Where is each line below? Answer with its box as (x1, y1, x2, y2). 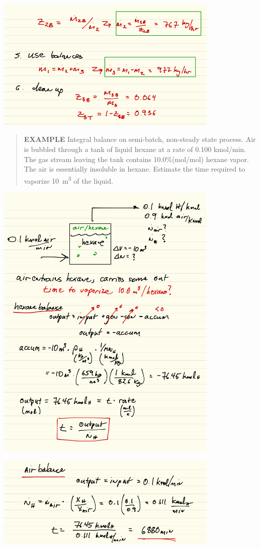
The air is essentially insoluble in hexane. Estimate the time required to (24, 164, 245, 174)
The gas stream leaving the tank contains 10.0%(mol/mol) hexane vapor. (24, 153, 249, 164)
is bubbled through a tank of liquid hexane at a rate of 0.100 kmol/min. (24, 143, 246, 154)
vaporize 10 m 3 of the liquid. (24, 174, 113, 186)
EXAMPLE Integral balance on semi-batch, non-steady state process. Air (24, 134, 256, 144)
